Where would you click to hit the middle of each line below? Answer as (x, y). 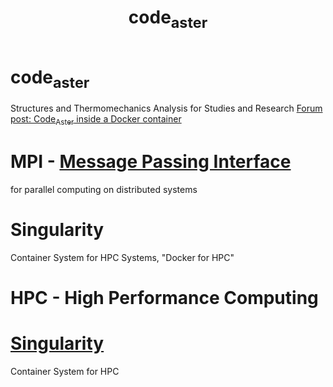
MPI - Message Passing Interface (151, 162)
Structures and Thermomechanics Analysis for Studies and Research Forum (166, 108)
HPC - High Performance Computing (164, 297)
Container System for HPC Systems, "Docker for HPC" (122, 257)
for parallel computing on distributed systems (104, 189)
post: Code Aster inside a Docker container (96, 120)
